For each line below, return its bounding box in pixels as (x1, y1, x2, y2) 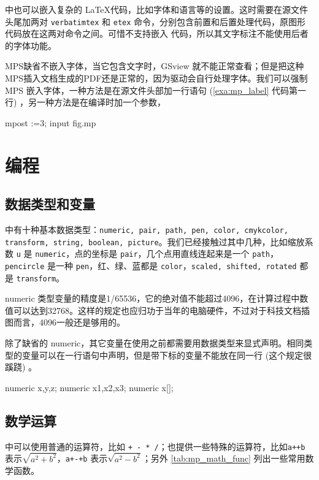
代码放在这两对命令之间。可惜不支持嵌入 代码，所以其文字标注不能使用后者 (5, 27, 309, 40)
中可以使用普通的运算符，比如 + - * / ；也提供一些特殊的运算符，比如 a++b (5, 440, 306, 452)
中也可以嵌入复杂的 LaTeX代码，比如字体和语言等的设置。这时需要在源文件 (5, 3, 309, 15)
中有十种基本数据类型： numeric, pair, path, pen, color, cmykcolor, (5, 223, 288, 235)
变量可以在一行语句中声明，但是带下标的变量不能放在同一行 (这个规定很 (21, 348, 312, 361)
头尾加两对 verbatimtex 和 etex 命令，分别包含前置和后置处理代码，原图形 (5, 15, 306, 28)
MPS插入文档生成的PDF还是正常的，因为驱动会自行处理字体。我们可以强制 (5, 72, 308, 85)
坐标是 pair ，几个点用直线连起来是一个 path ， (91, 247, 279, 260)
